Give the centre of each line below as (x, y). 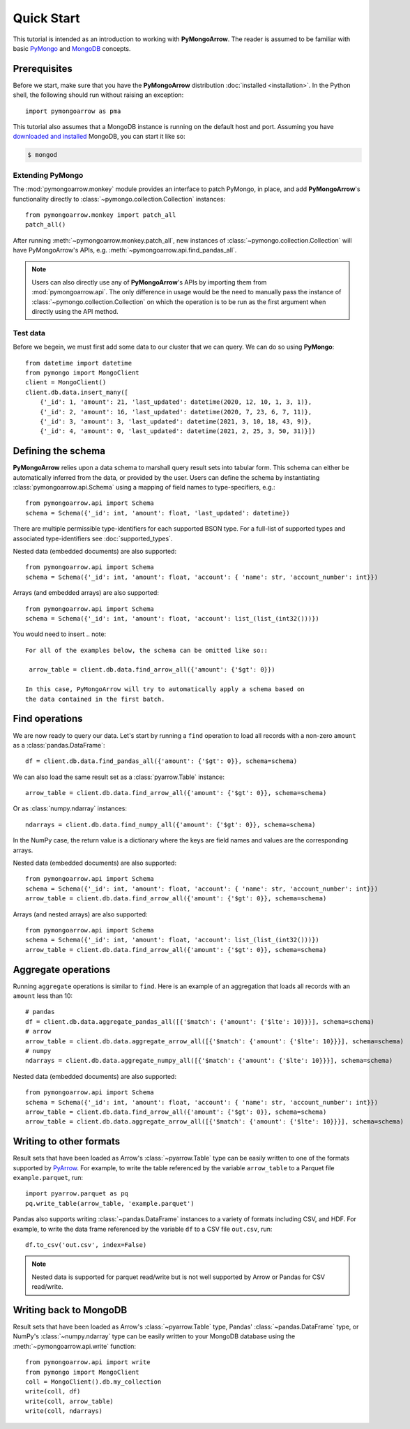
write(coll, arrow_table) (70, 1401)
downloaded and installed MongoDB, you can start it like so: (99, 137)
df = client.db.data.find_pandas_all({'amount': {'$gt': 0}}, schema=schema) (161, 761)
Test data (29, 333)
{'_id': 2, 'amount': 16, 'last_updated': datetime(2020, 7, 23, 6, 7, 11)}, (176, 412)
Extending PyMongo (48, 175)
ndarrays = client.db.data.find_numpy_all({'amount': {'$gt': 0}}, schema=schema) (170, 824)
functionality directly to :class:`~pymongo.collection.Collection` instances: (119, 199)
